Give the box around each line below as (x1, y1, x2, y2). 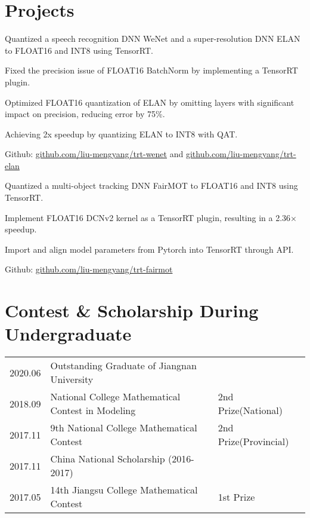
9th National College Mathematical (50, 421, 197, 435)
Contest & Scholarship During (5, 298, 259, 323)
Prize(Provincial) (218, 434, 289, 449)
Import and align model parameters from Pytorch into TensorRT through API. (5, 243, 294, 255)
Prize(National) (218, 403, 283, 418)
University (50, 372, 94, 387)
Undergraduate (5, 321, 132, 346)
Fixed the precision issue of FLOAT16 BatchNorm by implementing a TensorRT (5, 64, 298, 76)
